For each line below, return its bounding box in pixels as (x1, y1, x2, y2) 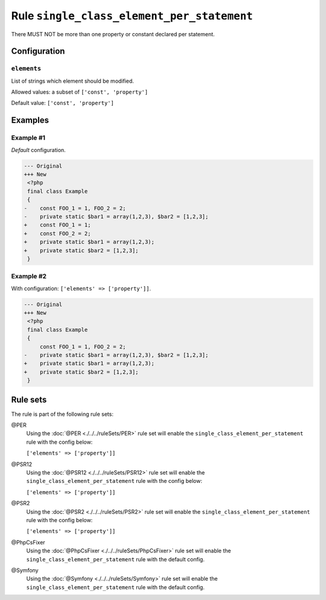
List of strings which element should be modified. (11, 77, 134, 85)
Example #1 (11, 133, 45, 142)
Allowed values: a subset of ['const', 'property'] (11, 88, 148, 96)
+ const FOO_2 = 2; (24, 230, 91, 237)
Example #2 (11, 272, 47, 281)
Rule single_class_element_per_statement (11, 9, 253, 22)
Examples (11, 115, 50, 126)
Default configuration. (11, 146, 66, 153)
